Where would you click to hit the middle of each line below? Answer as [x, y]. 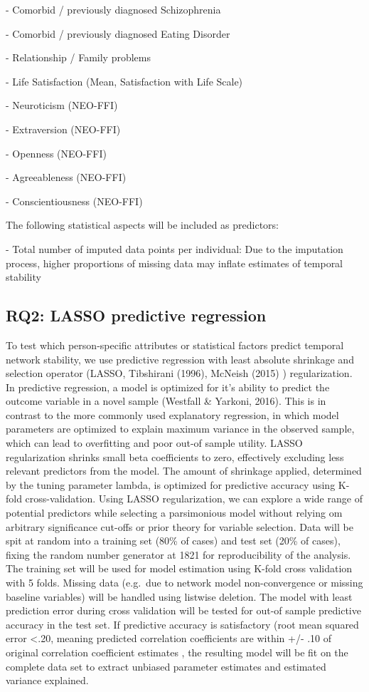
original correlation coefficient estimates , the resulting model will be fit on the [177, 652]
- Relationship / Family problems [78, 57]
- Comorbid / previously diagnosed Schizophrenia [113, 9]
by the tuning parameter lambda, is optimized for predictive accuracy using [171, 484]
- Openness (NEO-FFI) [56, 153]
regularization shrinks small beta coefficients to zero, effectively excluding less [175, 456]
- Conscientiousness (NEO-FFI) [74, 201]
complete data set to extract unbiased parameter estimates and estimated [166, 666]
